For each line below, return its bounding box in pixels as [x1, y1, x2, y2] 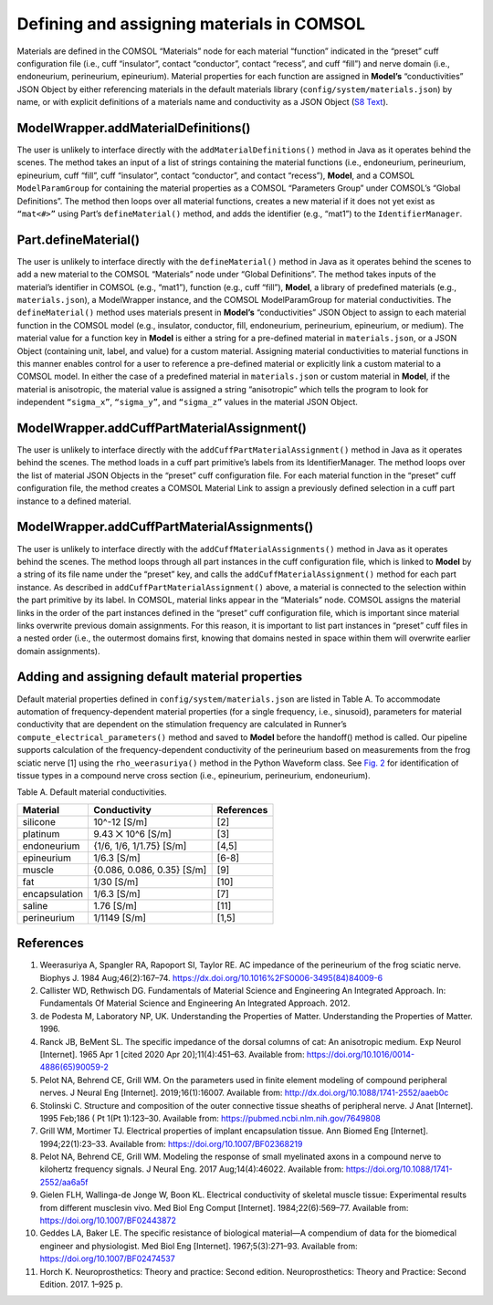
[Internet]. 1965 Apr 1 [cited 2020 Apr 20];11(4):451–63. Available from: [39, 1049, 305, 1060]
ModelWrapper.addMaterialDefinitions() [16, 120, 251, 136]
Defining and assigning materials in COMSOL [16, 14, 365, 34]
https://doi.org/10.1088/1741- [345, 1164, 453, 1174]
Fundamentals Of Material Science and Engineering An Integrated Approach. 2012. [39, 997, 351, 1008]
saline [22, 899, 48, 912]
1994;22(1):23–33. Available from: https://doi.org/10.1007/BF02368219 [39, 1138, 303, 1149]
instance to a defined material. [16, 496, 131, 506]
